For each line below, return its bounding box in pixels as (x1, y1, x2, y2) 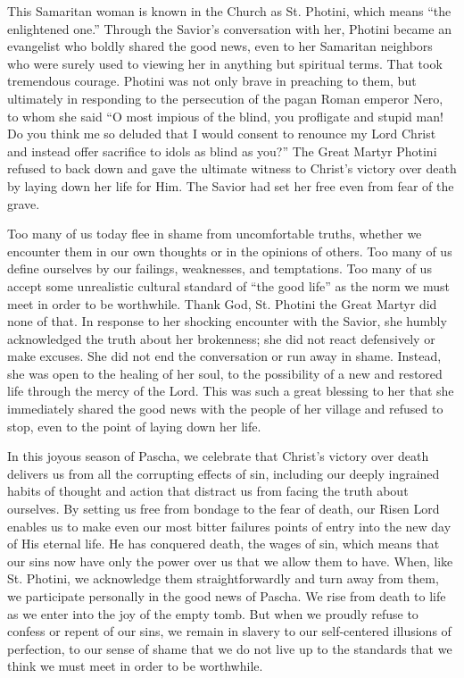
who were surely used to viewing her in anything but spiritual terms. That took (7, 54, 443, 72)
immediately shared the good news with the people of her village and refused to (7, 399, 443, 418)
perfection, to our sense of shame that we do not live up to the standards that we (7, 639, 452, 657)
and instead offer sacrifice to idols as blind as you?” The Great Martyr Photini (7, 141, 437, 160)
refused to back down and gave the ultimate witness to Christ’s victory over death (7, 159, 457, 178)
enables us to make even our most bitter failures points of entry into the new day (7, 516, 452, 535)
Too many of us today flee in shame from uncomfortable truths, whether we (7, 224, 422, 243)
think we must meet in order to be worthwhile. (7, 657, 263, 675)
